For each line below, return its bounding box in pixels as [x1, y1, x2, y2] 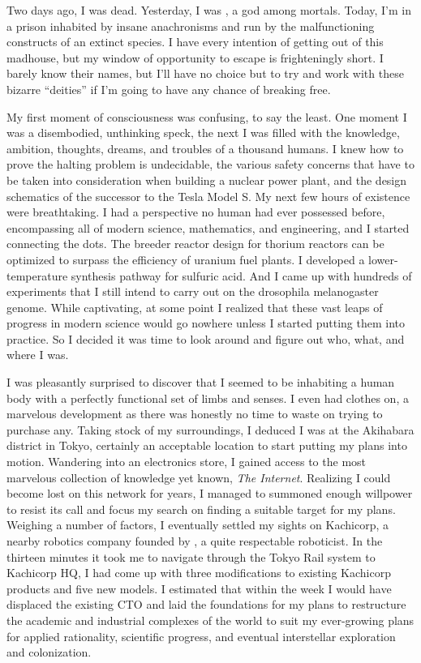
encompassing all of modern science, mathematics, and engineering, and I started [6, 219, 410, 236]
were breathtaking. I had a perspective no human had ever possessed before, [6, 203, 385, 220]
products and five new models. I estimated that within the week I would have [6, 580, 392, 597]
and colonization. [6, 644, 92, 661]
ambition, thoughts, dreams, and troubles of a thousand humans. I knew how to [6, 139, 404, 156]
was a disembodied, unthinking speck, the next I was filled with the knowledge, [6, 124, 400, 141]
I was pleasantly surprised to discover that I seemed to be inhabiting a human [6, 374, 395, 391]
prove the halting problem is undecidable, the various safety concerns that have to [6, 156, 415, 173]
